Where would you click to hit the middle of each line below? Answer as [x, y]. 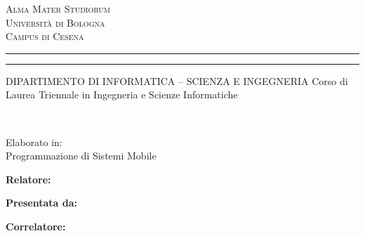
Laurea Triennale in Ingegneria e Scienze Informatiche [122, 94]
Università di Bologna [55, 22]
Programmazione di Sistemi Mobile [81, 156]
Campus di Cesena [45, 36]
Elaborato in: [34, 142]
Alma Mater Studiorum [58, 8]
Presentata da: [42, 203]
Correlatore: [36, 226]
